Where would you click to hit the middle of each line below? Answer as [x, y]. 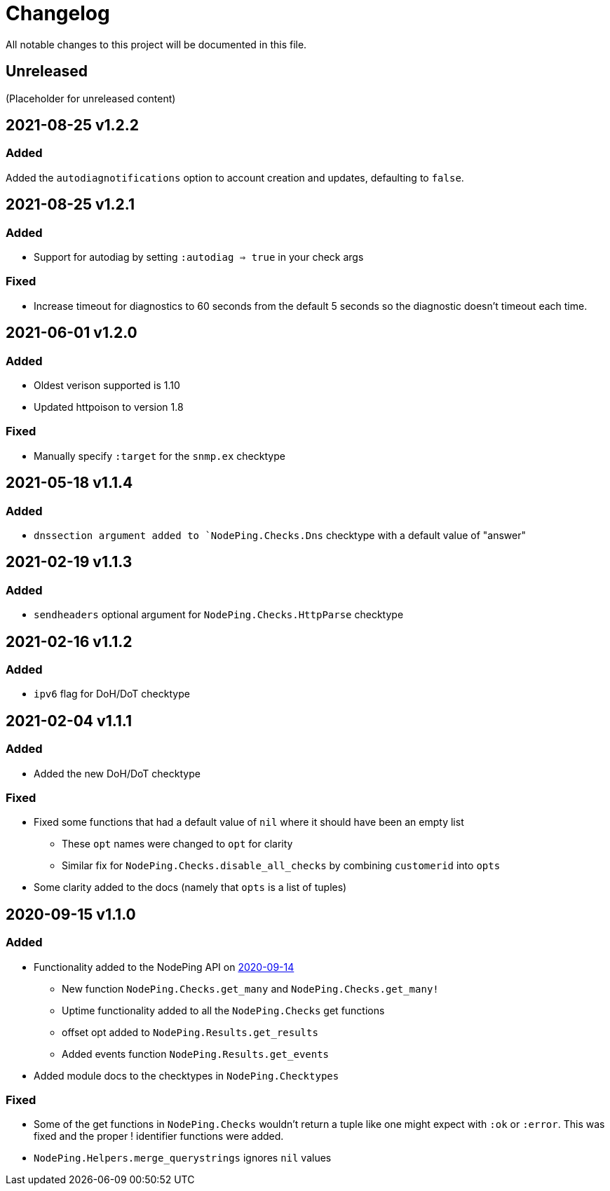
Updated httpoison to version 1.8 [109, 407]
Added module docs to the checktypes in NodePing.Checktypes [187, 1075]
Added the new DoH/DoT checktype [117, 773]
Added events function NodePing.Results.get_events [196, 1054]
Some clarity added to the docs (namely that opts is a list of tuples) [190, 887]
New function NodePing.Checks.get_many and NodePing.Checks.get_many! [250, 988]
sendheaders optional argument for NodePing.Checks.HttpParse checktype [219, 615]
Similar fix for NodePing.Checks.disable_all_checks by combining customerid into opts [281, 866]
